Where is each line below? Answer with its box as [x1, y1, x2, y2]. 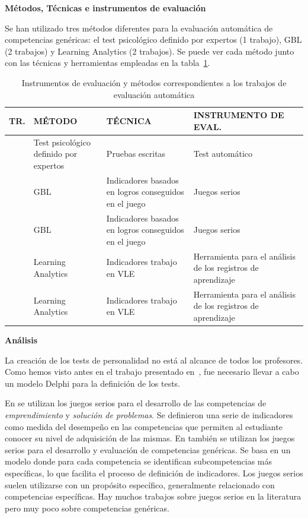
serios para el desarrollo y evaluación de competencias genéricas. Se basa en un [5, 443, 291, 456]
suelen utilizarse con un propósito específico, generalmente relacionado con [5, 478, 275, 491]
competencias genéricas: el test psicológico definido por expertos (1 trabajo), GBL [5, 33, 302, 46]
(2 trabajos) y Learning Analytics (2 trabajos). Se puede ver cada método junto [5, 45, 294, 57]
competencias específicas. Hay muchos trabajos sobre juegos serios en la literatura [5, 490, 301, 503]
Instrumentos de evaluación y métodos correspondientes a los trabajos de [21, 76, 287, 89]
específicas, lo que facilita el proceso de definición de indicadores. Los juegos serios [5, 466, 303, 479]
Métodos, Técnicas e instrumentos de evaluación [5, 2, 206, 14]
